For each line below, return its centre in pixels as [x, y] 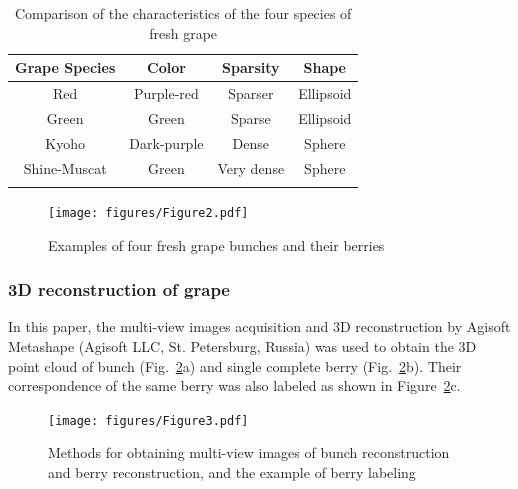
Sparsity [251, 67]
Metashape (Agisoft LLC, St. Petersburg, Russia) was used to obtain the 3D [242, 345]
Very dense [251, 167]
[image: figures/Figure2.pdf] [148, 212]
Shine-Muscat [65, 167]
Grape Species [65, 67]
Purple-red [166, 93]
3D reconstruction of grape [119, 289]
